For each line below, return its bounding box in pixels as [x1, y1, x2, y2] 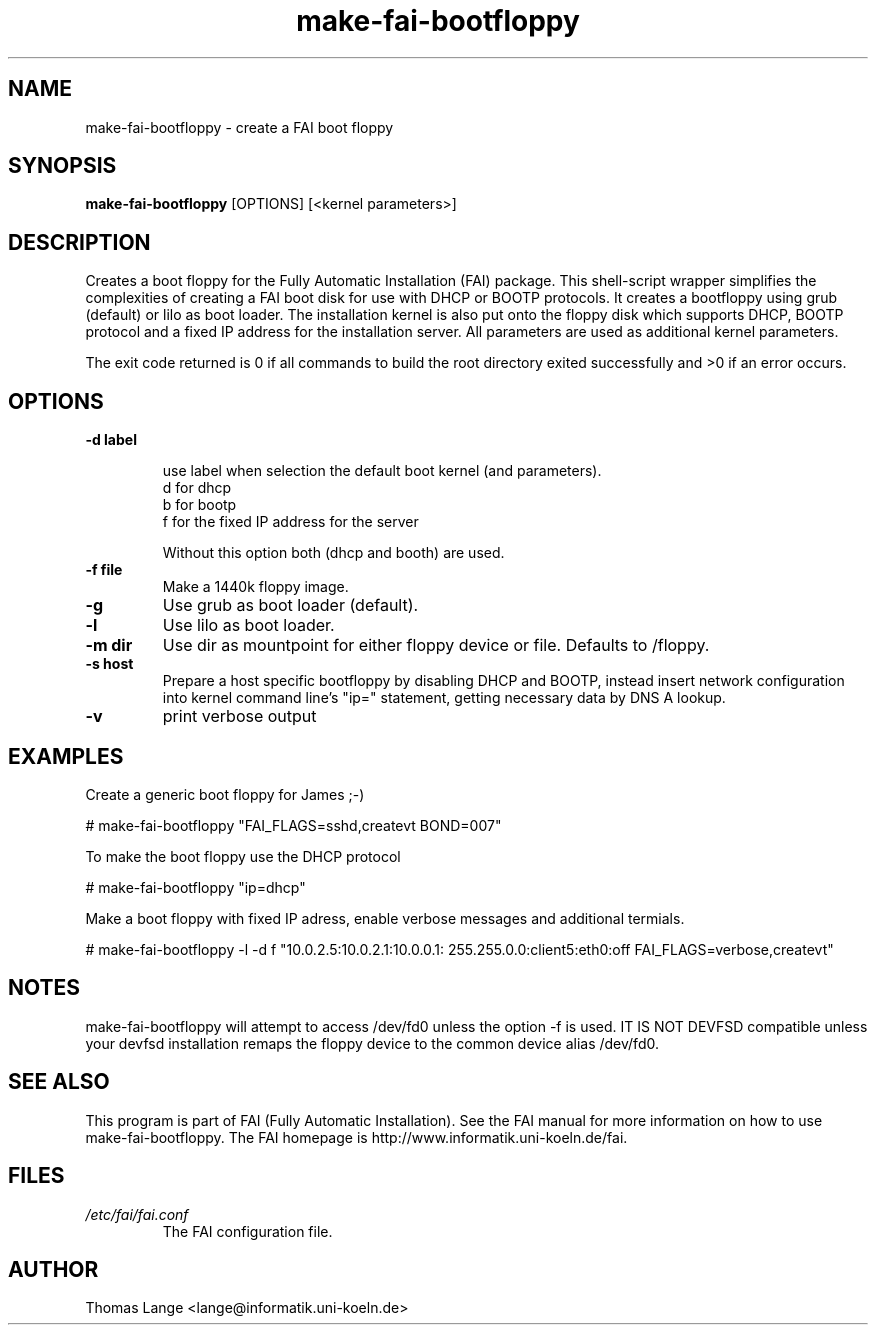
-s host [85, 655, 134, 673]
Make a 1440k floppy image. [162, 578, 349, 596]
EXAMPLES [8, 743, 124, 769]
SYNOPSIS [8, 153, 117, 179]
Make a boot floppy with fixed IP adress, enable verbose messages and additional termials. [85, 909, 685, 927]
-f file [85, 561, 123, 579]
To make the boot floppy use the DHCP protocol [85, 847, 401, 865]
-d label [85, 431, 137, 449]
